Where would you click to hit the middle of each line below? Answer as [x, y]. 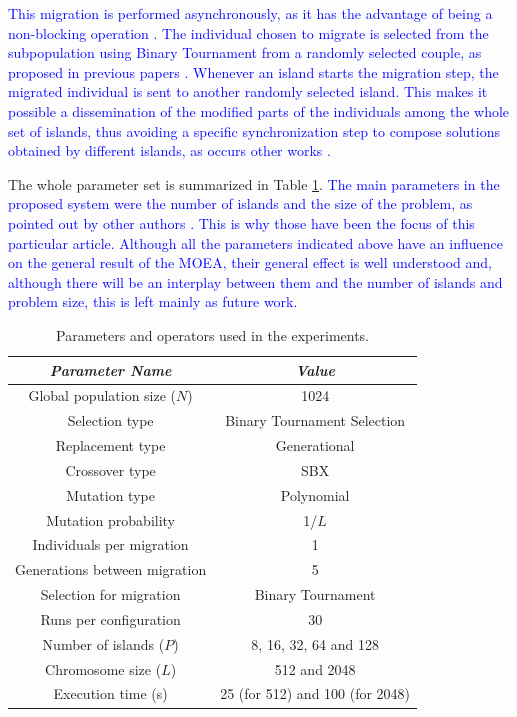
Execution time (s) [110, 693]
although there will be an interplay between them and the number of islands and [255, 281]
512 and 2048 [315, 668]
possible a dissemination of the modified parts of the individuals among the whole [259, 110]
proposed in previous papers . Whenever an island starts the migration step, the [253, 71]
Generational [315, 445]
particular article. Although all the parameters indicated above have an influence [255, 242]
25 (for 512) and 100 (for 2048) [315, 693]
